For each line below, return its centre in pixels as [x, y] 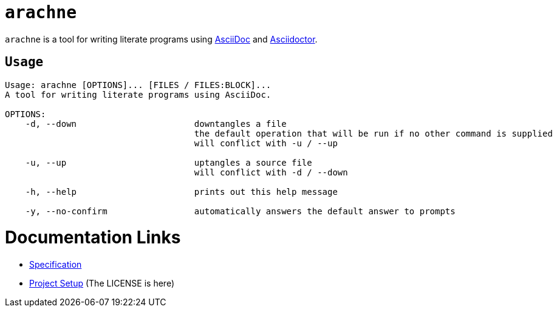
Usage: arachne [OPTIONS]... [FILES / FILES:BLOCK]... [138, 85]
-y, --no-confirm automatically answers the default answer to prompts [240, 211]
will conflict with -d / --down [271, 172]
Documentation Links [93, 238]
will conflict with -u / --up [266, 143]
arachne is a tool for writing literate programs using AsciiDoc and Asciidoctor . [161, 39]
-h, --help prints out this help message [181, 192]
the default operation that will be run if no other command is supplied [373, 133]
